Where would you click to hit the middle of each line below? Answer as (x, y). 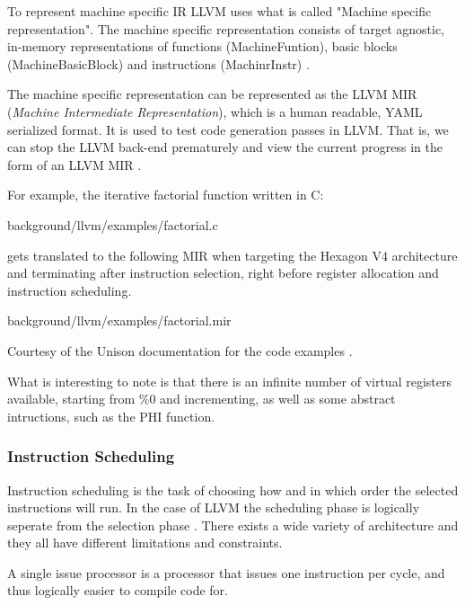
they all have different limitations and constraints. (145, 543)
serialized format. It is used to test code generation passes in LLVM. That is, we (228, 129)
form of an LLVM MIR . (75, 164)
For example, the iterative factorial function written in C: (166, 195)
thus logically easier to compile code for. (118, 590)
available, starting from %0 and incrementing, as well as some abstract (202, 399)
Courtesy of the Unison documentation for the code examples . (180, 350)
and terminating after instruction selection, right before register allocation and (223, 273)
